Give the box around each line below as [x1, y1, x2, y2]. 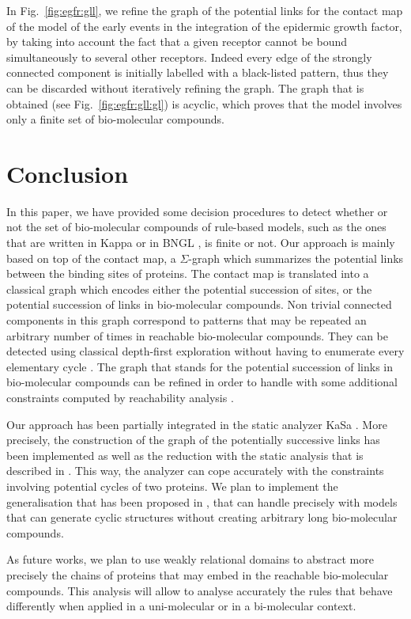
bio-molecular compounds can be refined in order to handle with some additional [6, 374, 398, 390]
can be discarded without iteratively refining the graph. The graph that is [6, 79, 364, 96]
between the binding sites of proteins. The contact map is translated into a [6, 265, 369, 282]
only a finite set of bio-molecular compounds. [6, 111, 224, 127]
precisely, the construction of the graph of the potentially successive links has [6, 431, 380, 448]
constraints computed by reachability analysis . [6, 389, 234, 405]
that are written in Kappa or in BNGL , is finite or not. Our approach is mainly [6, 234, 395, 251]
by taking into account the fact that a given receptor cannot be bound [6, 33, 347, 50]
